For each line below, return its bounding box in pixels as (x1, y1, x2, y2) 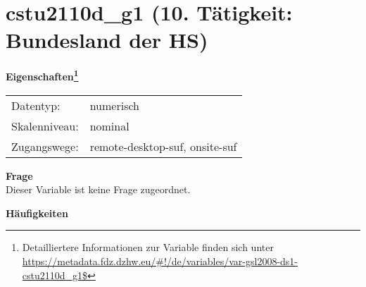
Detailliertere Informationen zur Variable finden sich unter (22, 240, 274, 255)
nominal (89, 117, 130, 134)
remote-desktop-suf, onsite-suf (89, 138, 237, 154)
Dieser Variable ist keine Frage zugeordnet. (6, 182, 191, 197)
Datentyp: (11, 97, 61, 114)
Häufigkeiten (6, 205, 68, 220)
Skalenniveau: (11, 117, 79, 134)
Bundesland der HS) (6, 25, 208, 54)
